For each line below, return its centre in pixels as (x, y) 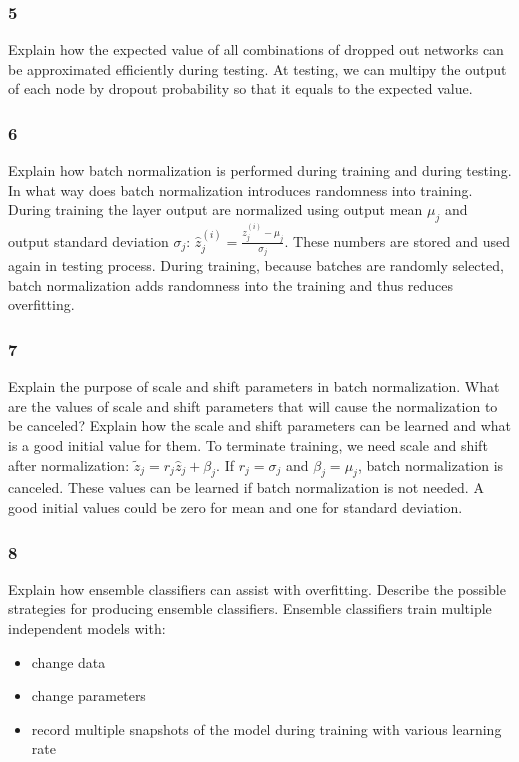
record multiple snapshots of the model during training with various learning (266, 728)
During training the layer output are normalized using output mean (215, 209)
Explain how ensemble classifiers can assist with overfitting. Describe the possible (257, 588)
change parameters (88, 695)
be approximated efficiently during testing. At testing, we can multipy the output (257, 68)
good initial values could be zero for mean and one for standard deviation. (235, 507)
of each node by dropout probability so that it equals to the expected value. (240, 88)
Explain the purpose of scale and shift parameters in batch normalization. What (254, 386)
